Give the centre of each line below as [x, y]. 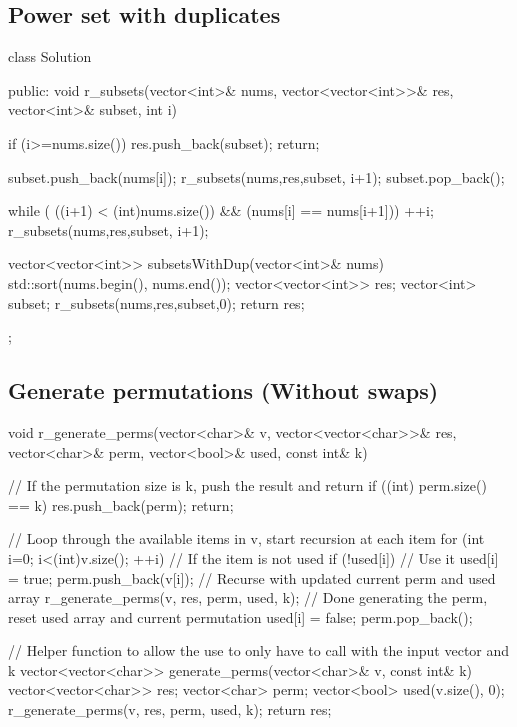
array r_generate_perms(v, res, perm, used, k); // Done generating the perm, [248, 597]
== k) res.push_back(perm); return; [121, 504]
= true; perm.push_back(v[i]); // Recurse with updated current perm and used [252, 577]
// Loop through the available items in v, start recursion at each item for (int [246, 538]
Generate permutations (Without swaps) [223, 390]
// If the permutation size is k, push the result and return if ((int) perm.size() [247, 485]
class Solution [50, 56]
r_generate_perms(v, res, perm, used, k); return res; [170, 709]
